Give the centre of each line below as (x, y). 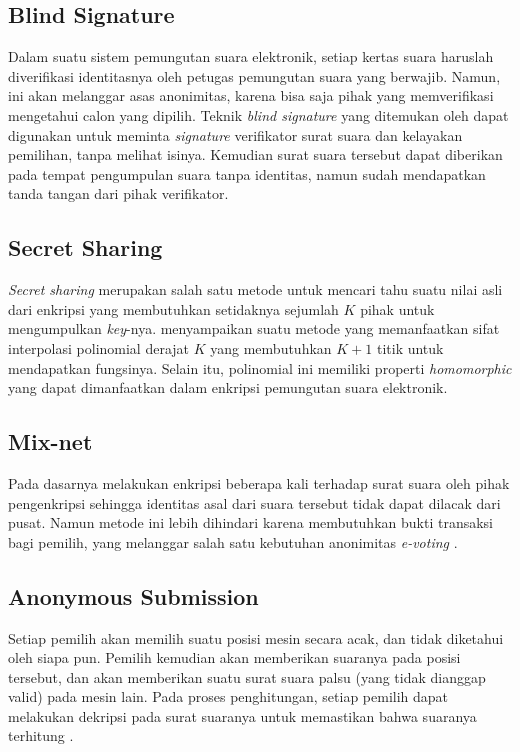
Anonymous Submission (133, 595)
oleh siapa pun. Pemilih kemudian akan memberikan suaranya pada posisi (234, 657)
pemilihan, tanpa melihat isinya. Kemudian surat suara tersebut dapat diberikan (255, 154)
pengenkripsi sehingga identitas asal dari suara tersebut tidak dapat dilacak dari (254, 502)
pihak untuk (397, 308)
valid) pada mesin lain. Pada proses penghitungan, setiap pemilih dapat (228, 696)
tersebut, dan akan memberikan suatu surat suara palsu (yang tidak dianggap (247, 676)
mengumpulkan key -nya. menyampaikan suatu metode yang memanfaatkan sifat (254, 328)
